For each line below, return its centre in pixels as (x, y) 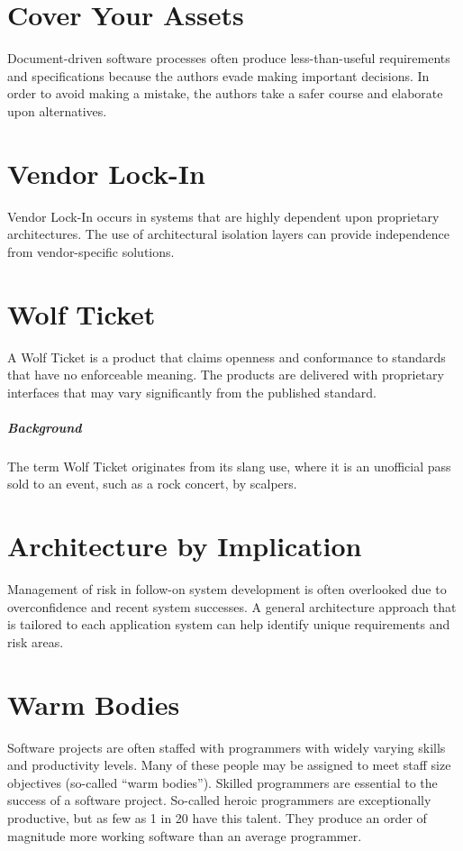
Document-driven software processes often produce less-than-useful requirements (229, 58)
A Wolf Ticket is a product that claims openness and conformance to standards (227, 357)
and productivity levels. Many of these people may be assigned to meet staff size (229, 765)
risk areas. (36, 641)
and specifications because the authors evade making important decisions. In (218, 75)
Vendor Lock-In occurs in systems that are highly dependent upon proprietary (223, 216)
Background (45, 427)
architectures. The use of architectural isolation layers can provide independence (228, 234)
